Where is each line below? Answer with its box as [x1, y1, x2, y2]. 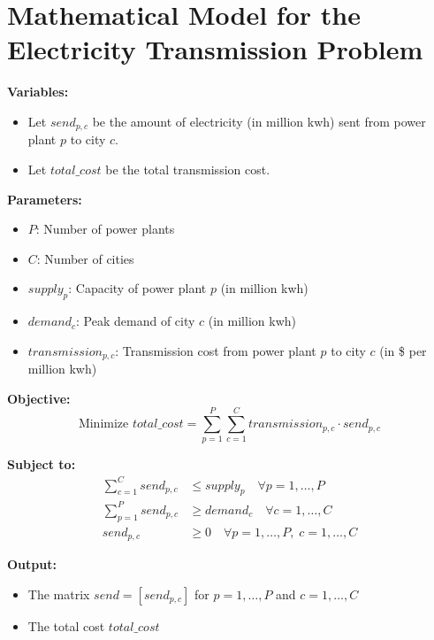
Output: [7, 555, 57, 574]
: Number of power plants [35, 220, 175, 238]
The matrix [27, 584, 90, 603]
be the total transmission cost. [105, 159, 270, 178]
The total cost [27, 616, 105, 635]
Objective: [7, 389, 71, 407]
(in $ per [379, 341, 427, 359]
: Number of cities [36, 249, 134, 267]
